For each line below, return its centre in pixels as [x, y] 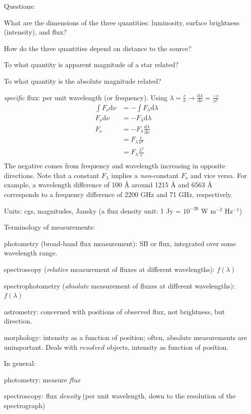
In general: [20, 363]
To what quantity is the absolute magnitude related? [83, 81]
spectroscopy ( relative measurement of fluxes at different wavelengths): [109, 269]
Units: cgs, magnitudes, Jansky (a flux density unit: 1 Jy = [92, 210]
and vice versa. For [219, 175]
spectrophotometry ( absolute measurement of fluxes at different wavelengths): [120, 285]
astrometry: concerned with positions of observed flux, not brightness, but [114, 311]
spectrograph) [25, 405]
